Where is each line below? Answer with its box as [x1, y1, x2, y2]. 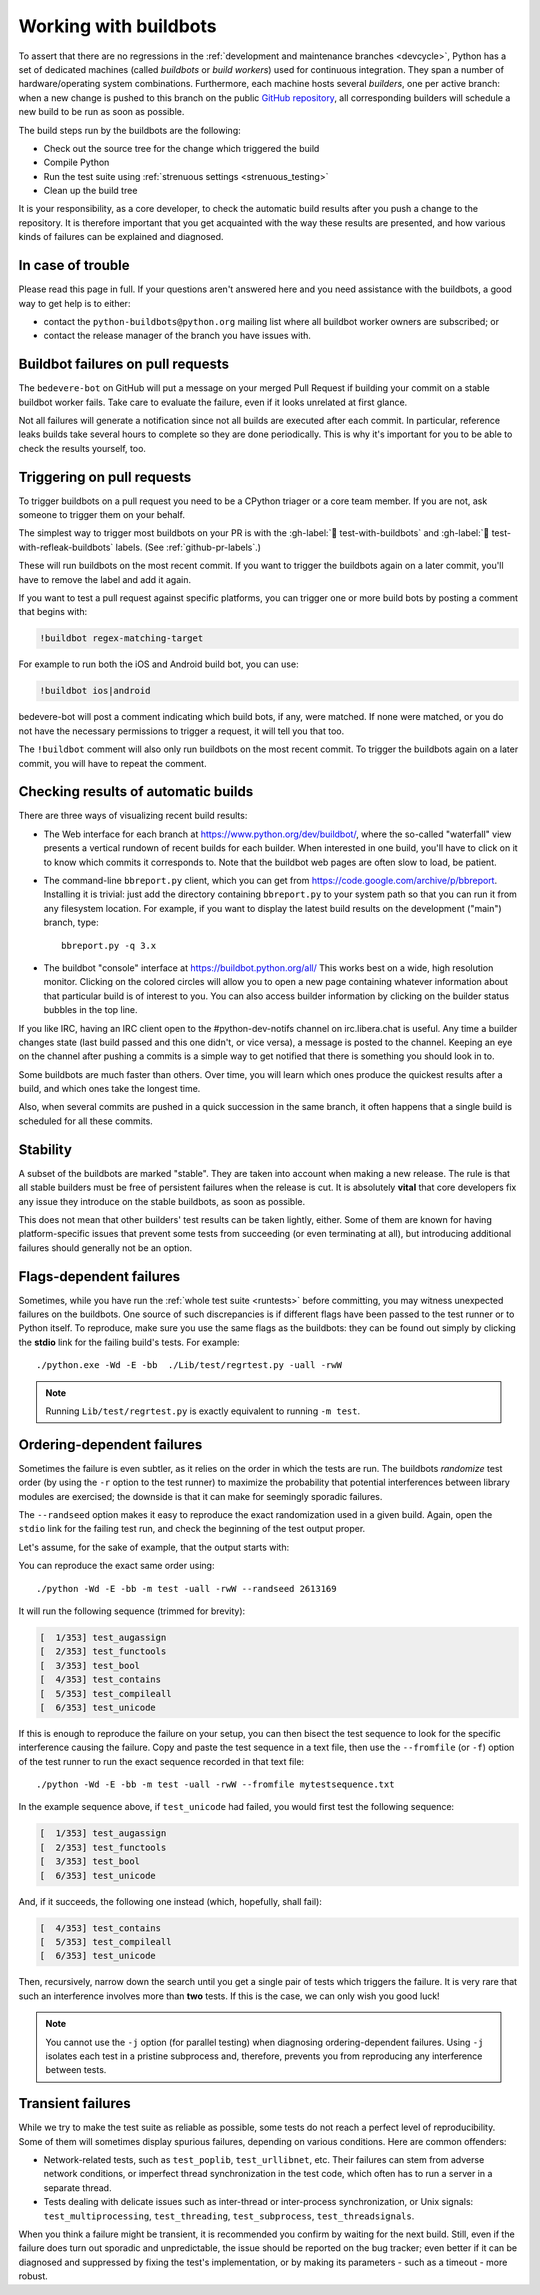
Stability [18, 1141, 72, 1158]
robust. [18, 2270, 49, 2282]
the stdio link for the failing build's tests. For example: [18, 1336, 240, 1348]
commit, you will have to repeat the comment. [18, 757, 207, 769]
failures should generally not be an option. [18, 1241, 193, 1254]
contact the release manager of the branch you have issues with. [43, 330, 312, 342]
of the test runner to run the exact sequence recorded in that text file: [18, 1755, 305, 1767]
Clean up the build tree [43, 185, 138, 197]
